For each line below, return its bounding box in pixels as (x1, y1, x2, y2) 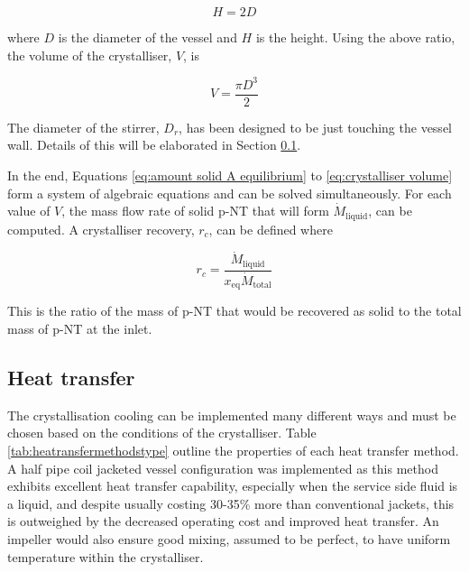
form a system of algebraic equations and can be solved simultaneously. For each (7, 183, 452, 202)
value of (7, 201, 51, 220)
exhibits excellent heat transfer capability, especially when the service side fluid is (7, 476, 458, 495)
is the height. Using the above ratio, (255, 28, 455, 46)
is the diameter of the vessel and (58, 28, 237, 46)
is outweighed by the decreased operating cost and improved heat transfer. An (7, 512, 439, 530)
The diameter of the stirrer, (7, 117, 160, 136)
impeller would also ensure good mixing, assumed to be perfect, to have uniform (7, 529, 451, 548)
